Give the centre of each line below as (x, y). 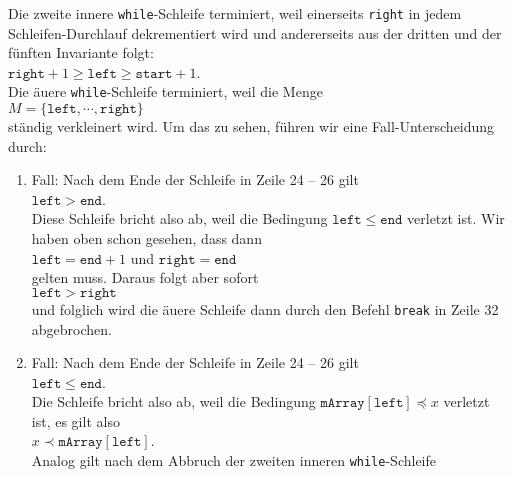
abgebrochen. (71, 328)
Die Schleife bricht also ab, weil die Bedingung (173, 401)
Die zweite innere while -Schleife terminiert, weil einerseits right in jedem (235, 13)
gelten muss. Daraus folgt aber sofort (145, 277)
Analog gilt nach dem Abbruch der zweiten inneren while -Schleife (233, 460)
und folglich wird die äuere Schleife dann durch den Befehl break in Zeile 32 (265, 308)
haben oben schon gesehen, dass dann (146, 238)
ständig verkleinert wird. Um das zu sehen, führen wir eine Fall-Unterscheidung (251, 126)
